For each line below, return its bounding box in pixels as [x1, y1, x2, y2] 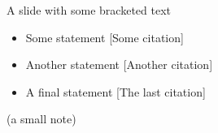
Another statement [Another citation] [25, 56, 213, 73]
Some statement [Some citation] [25, 28, 184, 45]
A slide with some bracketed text [7, 2, 171, 18]
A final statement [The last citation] [25, 83, 206, 100]
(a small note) [7, 110, 76, 127]
